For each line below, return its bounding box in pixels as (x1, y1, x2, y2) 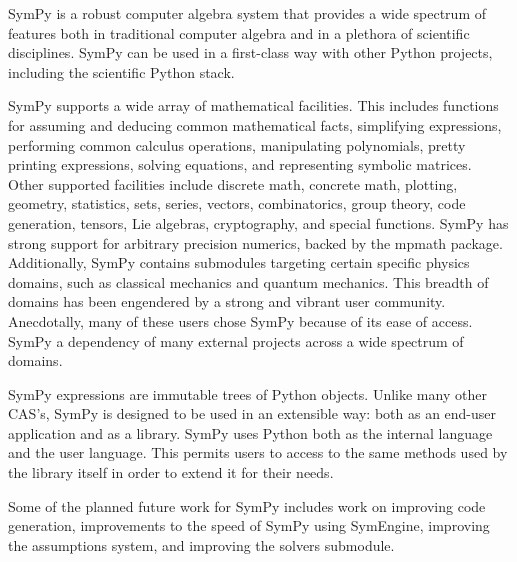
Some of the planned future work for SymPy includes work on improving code (8, 495, 486, 516)
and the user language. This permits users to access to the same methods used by (8, 442, 508, 463)
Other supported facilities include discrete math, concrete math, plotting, (8, 173, 458, 194)
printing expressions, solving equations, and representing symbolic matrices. (8, 154, 472, 175)
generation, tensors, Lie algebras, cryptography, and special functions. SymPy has (8, 212, 509, 233)
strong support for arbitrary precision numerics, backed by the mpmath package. (8, 232, 503, 253)
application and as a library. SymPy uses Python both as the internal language (8, 422, 493, 443)
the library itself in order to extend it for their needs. (8, 462, 334, 483)
